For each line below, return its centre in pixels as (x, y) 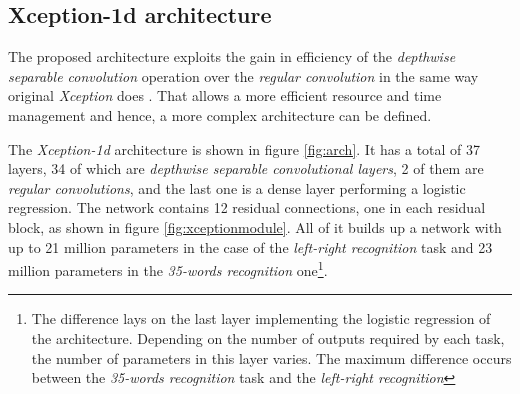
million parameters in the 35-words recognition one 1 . (168, 268)
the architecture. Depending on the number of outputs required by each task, (268, 337)
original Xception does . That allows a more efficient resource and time (225, 95)
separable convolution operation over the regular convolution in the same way (243, 75)
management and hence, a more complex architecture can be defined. (220, 114)
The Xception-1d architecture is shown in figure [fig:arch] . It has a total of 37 (244, 148)
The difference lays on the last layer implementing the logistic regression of (261, 318)
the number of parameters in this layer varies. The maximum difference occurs (271, 357)
